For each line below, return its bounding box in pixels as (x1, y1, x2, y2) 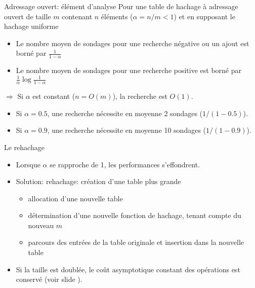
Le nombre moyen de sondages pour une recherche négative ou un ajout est (16, 38, 249, 48)
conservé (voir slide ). (16, 274, 82, 284)
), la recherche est (112, 91, 167, 101)
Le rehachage (4, 141, 45, 152)
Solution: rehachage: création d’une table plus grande (16, 176, 181, 187)
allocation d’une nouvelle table (28, 193, 123, 203)
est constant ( (32, 91, 75, 101)
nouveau (28, 220, 54, 230)
